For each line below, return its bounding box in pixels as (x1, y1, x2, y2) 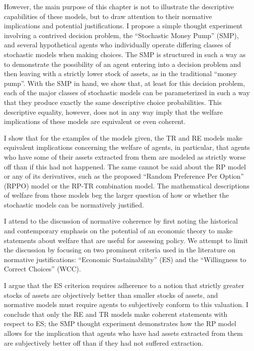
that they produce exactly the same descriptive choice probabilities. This (4, 97, 222, 107)
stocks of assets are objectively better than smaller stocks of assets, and (4, 289, 218, 300)
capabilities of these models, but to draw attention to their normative (4, 11, 212, 21)
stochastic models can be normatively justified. (4, 199, 144, 209)
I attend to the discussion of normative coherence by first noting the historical (4, 216, 238, 226)
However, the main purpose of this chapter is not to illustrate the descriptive (4, 1, 234, 11)
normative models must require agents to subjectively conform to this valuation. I (4, 299, 249, 310)
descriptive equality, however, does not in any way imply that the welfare (4, 106, 223, 117)
